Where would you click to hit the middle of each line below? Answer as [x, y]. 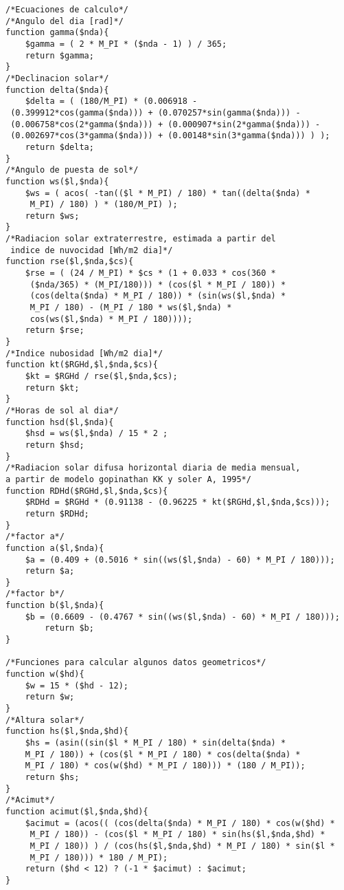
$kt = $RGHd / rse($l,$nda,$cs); [101, 376]
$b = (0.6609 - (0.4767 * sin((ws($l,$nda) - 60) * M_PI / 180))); [182, 617]
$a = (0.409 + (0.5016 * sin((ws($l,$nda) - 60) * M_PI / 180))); [180, 560]
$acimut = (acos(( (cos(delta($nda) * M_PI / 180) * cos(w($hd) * [180, 823]
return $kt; [52, 388]
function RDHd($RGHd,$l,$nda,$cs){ [87, 491]
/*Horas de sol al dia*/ [62, 410]
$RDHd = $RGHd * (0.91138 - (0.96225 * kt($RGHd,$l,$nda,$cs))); [177, 502]
